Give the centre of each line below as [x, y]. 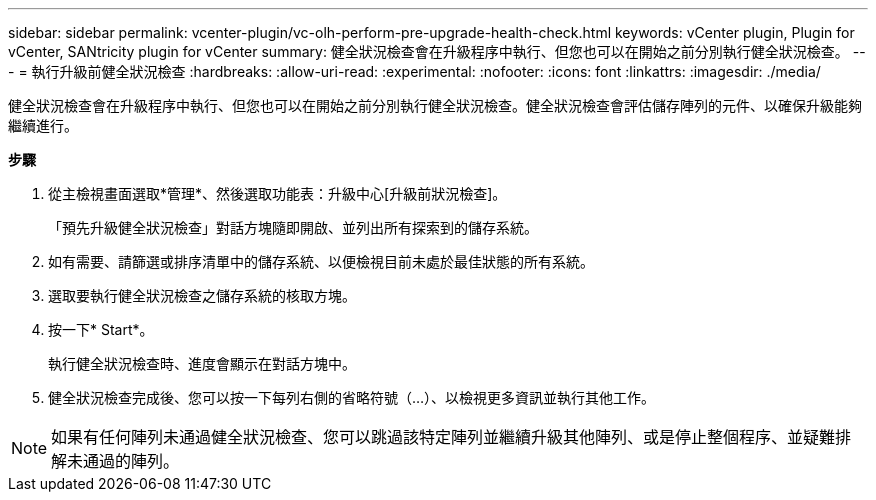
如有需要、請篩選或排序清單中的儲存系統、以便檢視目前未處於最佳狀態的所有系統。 [321, 261]
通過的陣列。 [131, 461]
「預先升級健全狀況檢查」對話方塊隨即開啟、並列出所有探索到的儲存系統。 [293, 227]
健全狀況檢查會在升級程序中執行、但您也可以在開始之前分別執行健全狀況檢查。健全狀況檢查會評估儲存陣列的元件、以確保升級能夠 [435, 105]
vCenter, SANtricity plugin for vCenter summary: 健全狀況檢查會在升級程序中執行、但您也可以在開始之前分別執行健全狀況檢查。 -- [437, 51]
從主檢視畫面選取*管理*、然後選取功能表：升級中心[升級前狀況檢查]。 [277, 193]
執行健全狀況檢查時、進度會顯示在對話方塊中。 [202, 363]
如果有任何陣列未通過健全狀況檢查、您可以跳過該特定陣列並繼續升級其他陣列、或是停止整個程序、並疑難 [443, 437]
